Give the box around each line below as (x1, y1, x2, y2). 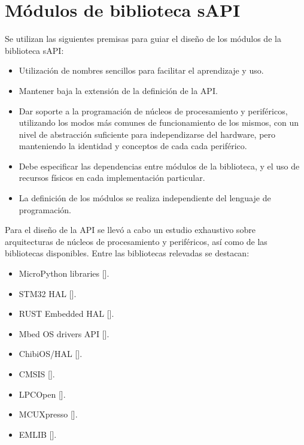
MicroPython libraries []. (19, 267, 110, 280)
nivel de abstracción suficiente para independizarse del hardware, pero (19, 128, 276, 140)
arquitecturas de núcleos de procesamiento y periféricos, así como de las (5, 235, 267, 247)
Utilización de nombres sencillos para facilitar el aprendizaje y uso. (19, 64, 264, 77)
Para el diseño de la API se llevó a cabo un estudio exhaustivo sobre (5, 223, 256, 236)
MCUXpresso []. (19, 408, 78, 420)
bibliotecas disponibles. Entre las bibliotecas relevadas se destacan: (5, 247, 250, 259)
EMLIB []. (19, 428, 57, 440)
